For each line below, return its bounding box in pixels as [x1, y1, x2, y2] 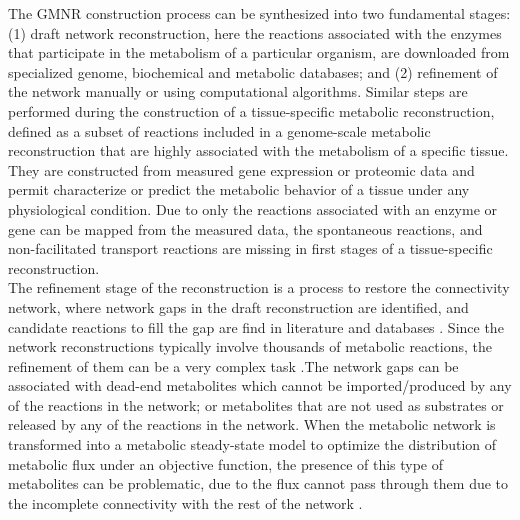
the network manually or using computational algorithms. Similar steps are [8, 81, 468, 102]
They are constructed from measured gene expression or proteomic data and [8, 159, 475, 180]
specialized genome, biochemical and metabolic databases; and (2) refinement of [8, 61, 498, 82]
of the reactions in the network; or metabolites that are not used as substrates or [8, 394, 504, 415]
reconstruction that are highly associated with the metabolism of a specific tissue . [8, 140, 509, 161]
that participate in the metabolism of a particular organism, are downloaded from [8, 42, 510, 63]
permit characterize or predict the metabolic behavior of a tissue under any [8, 179, 470, 200]
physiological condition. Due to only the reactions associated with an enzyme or [8, 198, 498, 219]
